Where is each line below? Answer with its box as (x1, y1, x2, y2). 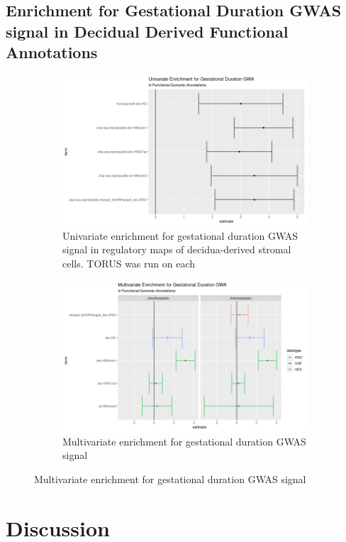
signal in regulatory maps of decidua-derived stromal (62, 242, 291, 257)
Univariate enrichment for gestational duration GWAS (62, 228, 298, 243)
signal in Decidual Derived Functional (6, 20, 289, 42)
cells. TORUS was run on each (62, 256, 196, 271)
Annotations (6, 41, 98, 63)
